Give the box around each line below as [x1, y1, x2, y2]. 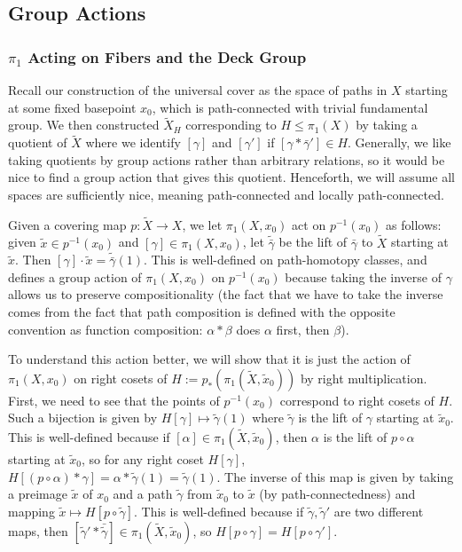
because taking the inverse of [285, 267, 442, 286]
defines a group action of [8, 267, 142, 286]
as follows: [386, 215, 442, 233]
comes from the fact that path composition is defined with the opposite [8, 303, 395, 320]
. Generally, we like [348, 133, 451, 152]
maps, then [8, 521, 68, 540]
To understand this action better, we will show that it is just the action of [8, 350, 411, 368]
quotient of [8, 133, 67, 152]
